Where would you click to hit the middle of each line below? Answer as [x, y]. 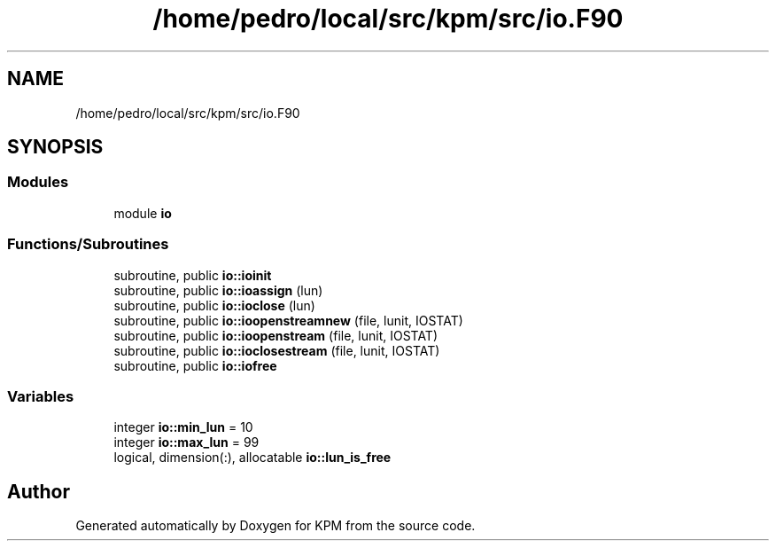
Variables [41, 396]
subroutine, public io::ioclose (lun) [214, 305]
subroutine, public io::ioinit [193, 275]
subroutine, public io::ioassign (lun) [218, 290]
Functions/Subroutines [88, 244]
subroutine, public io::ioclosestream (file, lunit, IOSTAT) [277, 350]
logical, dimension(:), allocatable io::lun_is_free [252, 458]
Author [39, 491]
